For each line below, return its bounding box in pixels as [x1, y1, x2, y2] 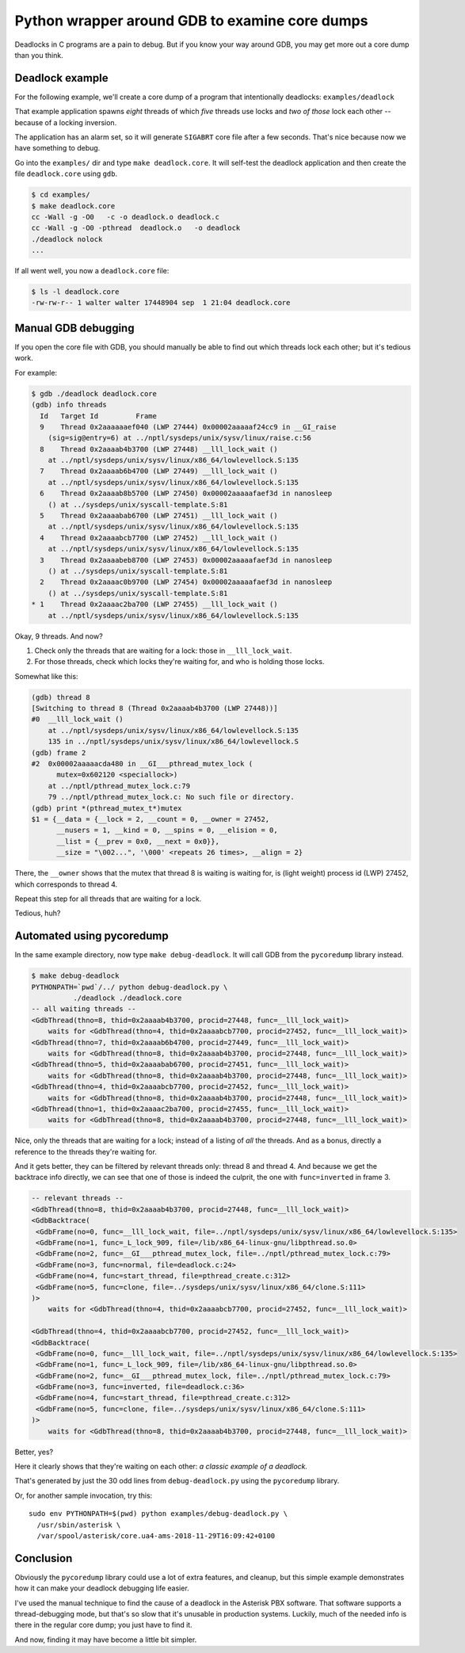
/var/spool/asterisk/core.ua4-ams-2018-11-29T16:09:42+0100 [36, 1531, 276, 1540]
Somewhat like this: [14, 671, 78, 681]
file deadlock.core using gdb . [14, 169, 118, 178]
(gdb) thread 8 [31, 693, 90, 701]
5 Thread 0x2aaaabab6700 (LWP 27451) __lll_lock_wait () [40, 511, 278, 521]
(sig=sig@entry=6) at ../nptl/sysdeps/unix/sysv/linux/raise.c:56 [48, 433, 312, 443]
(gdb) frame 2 [31, 748, 86, 757]
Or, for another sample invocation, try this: [14, 1491, 153, 1500]
